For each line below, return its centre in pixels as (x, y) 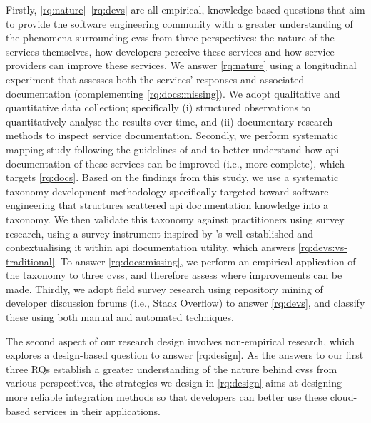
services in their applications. (97, 411)
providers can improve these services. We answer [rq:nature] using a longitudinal (181, 65)
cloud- (344, 397)
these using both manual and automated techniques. (120, 317)
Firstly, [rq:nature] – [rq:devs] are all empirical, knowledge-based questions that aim (185, 9)
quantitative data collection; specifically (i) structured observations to (158, 107)
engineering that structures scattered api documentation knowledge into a (167, 205)
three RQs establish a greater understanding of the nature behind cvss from (172, 368)
